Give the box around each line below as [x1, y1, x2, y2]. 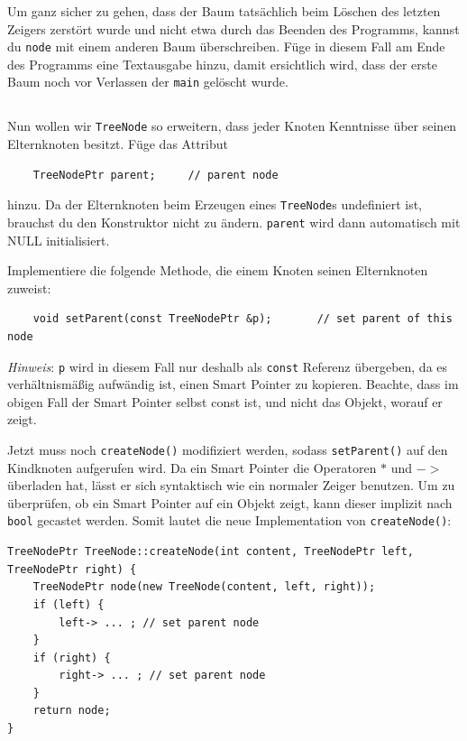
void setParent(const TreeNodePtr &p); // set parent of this [32, 312, 453, 326]
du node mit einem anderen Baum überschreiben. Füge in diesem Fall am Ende [7, 37, 445, 56]
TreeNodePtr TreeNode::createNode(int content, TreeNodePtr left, [7, 545, 415, 559]
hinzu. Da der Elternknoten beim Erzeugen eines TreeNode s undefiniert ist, [7, 195, 423, 214]
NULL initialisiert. [7, 230, 110, 249]
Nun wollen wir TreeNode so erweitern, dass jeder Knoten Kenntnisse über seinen [7, 116, 457, 135]
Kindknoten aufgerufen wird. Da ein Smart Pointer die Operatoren [7, 458, 377, 477]
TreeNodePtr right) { [7, 562, 137, 576]
